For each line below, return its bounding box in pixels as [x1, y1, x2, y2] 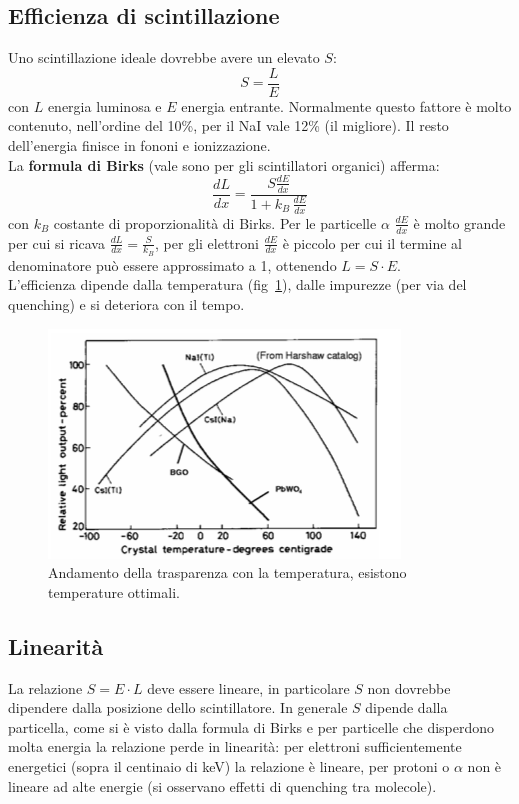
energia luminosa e [47, 95, 162, 116]
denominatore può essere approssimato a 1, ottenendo [8, 254, 337, 275]
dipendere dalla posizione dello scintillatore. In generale [8, 697, 348, 718]
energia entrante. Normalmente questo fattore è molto [181, 95, 512, 116]
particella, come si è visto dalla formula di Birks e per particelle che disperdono [8, 716, 495, 737]
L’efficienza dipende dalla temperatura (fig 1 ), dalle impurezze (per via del [8, 274, 467, 295]
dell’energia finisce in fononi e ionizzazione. [8, 135, 271, 156]
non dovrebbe [367, 677, 451, 698]
